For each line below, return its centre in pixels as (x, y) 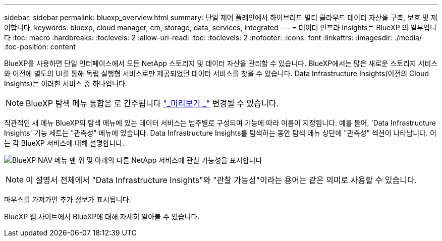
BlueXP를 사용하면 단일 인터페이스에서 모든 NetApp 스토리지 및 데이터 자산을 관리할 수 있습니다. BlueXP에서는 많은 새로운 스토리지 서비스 (221, 63)
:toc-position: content (40, 47)
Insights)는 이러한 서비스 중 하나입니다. (66, 83)
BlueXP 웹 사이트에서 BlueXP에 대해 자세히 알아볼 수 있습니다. (102, 217)
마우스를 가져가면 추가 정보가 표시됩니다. (68, 199)
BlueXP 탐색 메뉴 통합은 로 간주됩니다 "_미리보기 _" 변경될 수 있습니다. (152, 103)
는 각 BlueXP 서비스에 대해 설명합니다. (64, 143)
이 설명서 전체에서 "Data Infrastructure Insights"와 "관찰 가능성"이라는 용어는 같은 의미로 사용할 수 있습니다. (222, 180)
